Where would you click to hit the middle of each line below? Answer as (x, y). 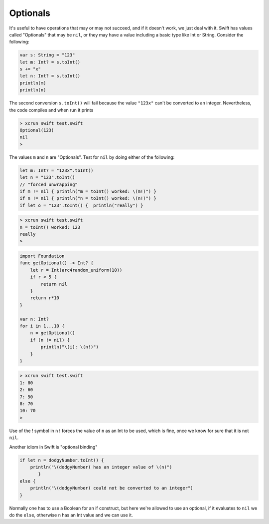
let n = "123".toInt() (47, 178)
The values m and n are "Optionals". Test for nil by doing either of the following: (92, 157)
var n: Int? (34, 319)
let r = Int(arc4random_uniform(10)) (76, 270)
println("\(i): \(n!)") (70, 347)
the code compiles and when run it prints (51, 110)
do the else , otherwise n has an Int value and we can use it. (71, 515)
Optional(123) (37, 130)
